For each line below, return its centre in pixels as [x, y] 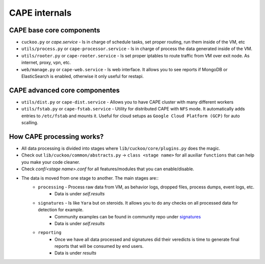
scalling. [30, 123]
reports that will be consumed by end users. [99, 246]
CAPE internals [40, 13]
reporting [50, 233]
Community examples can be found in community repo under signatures [128, 216]
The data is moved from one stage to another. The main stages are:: [90, 178]
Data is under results [76, 253]
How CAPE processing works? [56, 137]
